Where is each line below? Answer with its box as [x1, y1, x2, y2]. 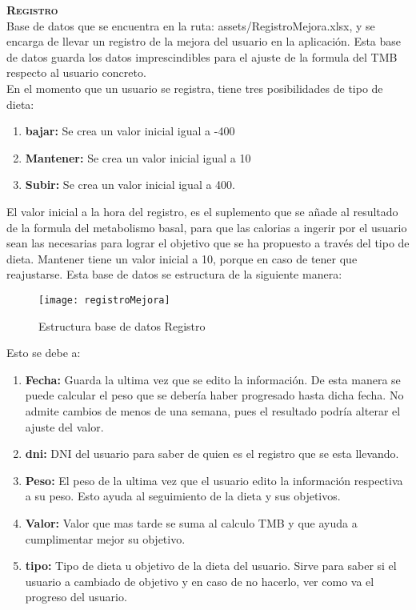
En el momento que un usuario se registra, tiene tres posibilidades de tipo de [6, 79, 383, 96]
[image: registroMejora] [38, 294, 170, 306]
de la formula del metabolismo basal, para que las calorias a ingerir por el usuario [6, 219, 407, 235]
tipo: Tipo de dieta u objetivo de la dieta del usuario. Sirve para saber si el [25, 557, 397, 574]
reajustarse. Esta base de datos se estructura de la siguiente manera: [6, 266, 342, 283]
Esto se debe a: [6, 344, 81, 361]
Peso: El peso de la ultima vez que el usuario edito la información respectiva [25, 472, 403, 488]
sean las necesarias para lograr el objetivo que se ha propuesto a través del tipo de [6, 235, 410, 251]
